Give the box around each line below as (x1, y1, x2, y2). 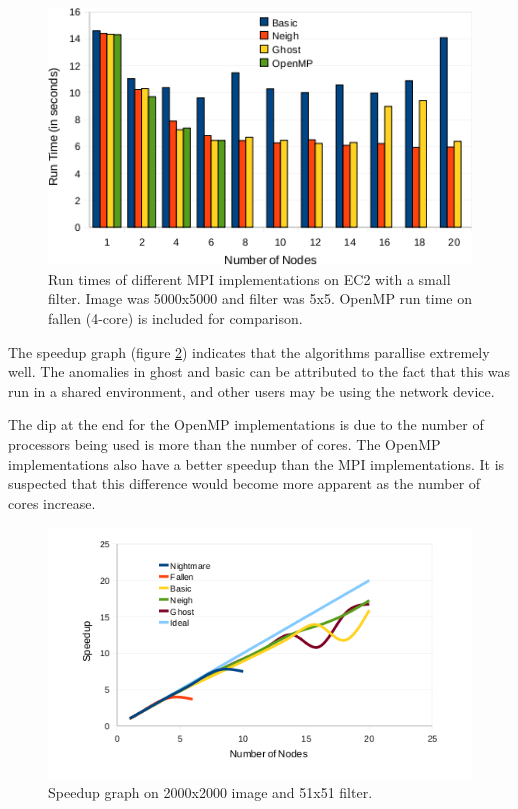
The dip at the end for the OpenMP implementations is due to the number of (8, 414, 484, 435)
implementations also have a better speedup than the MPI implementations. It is (8, 453, 505, 474)
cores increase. (8, 492, 96, 513)
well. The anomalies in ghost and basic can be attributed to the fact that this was (8, 361, 511, 382)
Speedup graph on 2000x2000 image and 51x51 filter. (48, 782, 373, 803)
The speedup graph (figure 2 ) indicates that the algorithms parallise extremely (8, 341, 490, 362)
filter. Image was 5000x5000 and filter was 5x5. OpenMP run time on (48, 288, 472, 309)
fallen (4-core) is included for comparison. (48, 307, 303, 328)
